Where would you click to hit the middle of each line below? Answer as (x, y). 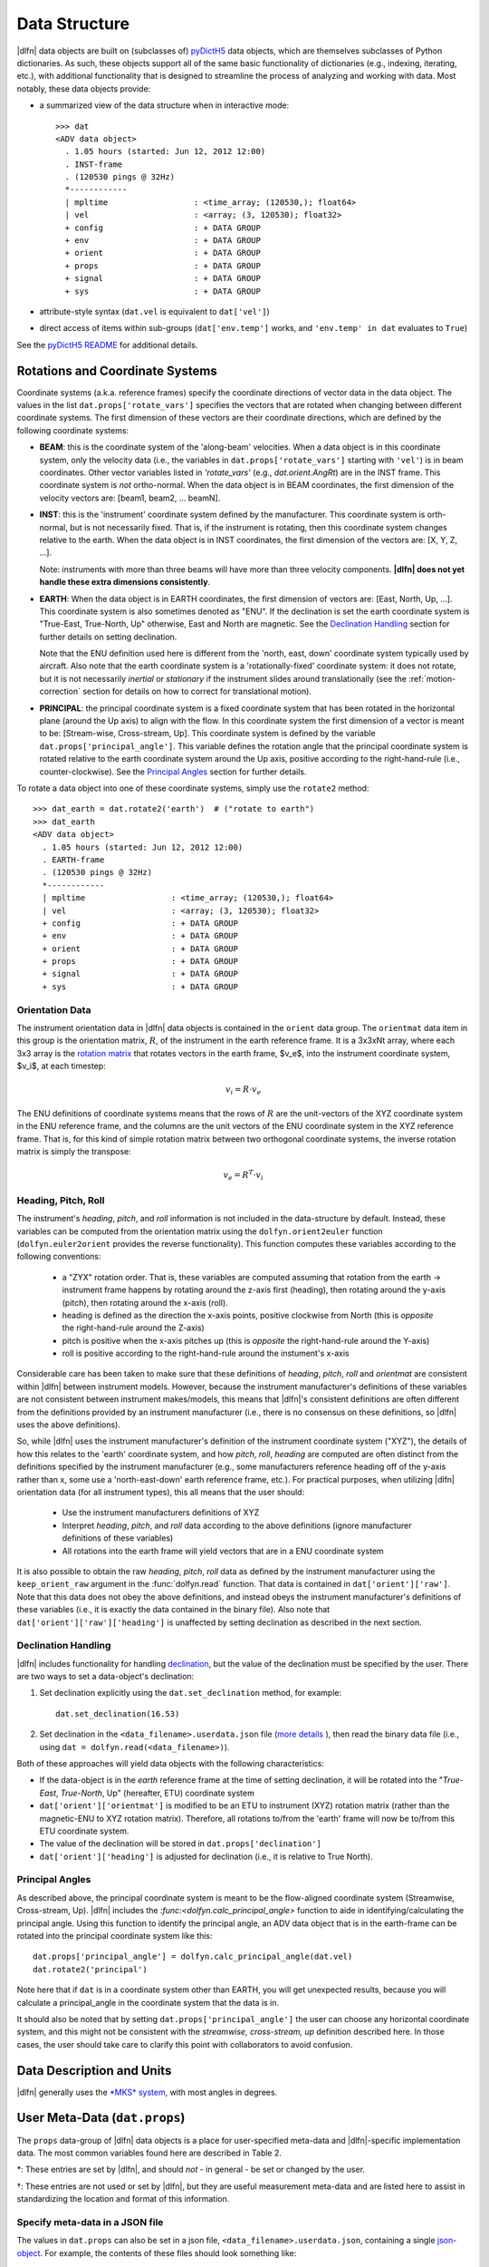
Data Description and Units (94, 2071)
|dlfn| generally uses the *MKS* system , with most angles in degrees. (147, 2092)
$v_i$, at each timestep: (61, 1066)
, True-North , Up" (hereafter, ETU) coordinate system (155, 1793)
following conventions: (59, 1257)
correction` (60, 691)
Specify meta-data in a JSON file (90, 2222)
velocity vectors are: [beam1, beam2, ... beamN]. (130, 498)
